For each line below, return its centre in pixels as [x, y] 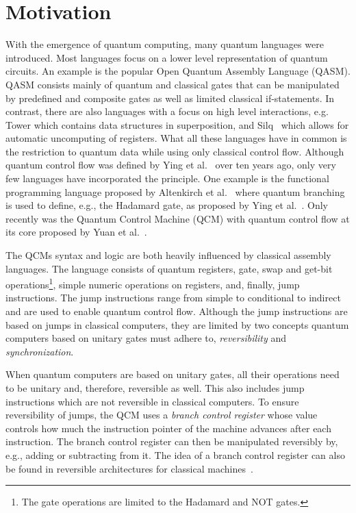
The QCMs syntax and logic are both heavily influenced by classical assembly [168, 255]
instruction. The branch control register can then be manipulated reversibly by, [172, 441]
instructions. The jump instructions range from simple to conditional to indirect [173, 298]
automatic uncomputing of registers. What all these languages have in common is [176, 138]
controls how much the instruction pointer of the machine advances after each [168, 428]
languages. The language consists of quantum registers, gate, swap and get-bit [169, 268]
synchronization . [40, 351]
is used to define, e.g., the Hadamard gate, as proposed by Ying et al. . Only [167, 205]
